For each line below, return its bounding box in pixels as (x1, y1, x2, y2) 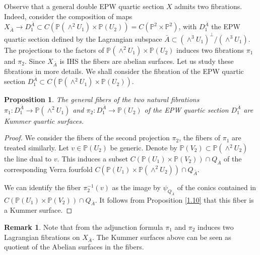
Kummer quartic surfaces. (4, 115, 84, 126)
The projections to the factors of (4, 44, 104, 55)
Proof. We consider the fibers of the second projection (4, 132, 170, 143)
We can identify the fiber (4, 182, 81, 192)
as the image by (112, 182, 161, 192)
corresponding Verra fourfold (4, 163, 93, 174)
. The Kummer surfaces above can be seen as (92, 231, 231, 242)
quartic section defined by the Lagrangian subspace (4, 33, 162, 44)
